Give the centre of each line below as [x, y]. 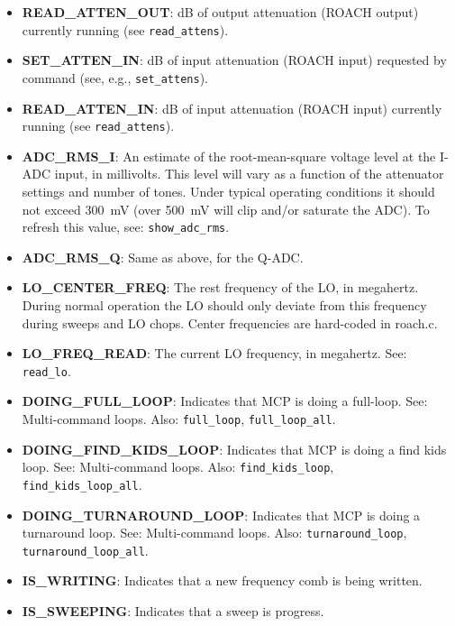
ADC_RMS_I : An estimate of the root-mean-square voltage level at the [229, 156]
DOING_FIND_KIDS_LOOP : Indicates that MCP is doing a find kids [234, 449]
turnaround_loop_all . [85, 550]
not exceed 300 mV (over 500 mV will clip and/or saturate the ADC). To [226, 209]
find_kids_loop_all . [82, 484]
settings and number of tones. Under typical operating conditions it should [228, 191]
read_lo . [46, 370]
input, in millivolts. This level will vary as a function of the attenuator [249, 174]
